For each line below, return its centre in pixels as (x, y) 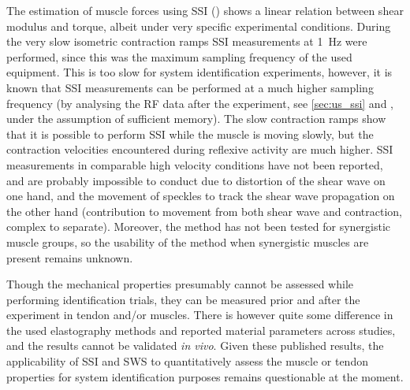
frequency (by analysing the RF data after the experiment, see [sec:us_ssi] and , (200, 103)
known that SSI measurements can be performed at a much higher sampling (190, 87)
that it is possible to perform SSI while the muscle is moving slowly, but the (190, 134)
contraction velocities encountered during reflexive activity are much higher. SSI (200, 149)
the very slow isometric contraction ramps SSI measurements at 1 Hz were (187, 41)
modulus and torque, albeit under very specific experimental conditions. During (199, 26)
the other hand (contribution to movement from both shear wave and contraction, (204, 211)
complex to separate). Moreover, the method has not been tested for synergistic (199, 227)
